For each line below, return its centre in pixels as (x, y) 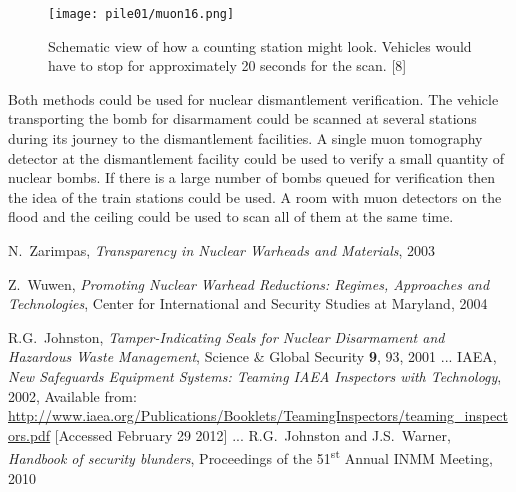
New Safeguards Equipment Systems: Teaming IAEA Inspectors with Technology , (255, 375)
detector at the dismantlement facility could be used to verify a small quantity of (256, 157)
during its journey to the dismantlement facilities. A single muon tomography (245, 138)
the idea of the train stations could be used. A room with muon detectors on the (255, 196)
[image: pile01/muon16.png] (141, 14)
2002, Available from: (72, 395)
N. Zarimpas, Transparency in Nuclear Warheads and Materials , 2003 (222, 250)
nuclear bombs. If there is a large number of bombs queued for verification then (251, 177)
